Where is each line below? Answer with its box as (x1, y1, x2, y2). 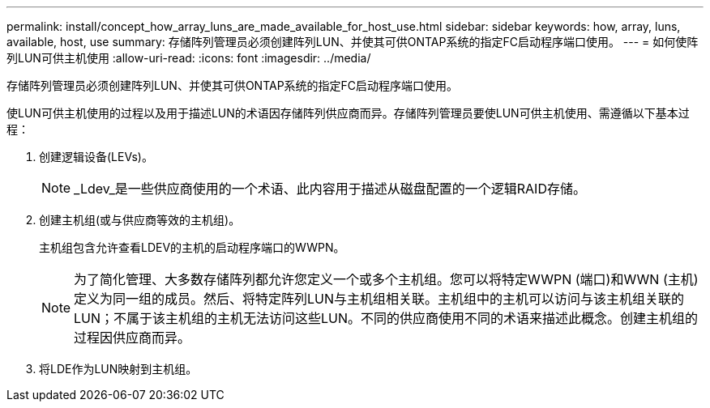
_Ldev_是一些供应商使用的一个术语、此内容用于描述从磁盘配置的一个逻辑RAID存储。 (74, 181, 586, 197)
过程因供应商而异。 (74, 329, 191, 346)
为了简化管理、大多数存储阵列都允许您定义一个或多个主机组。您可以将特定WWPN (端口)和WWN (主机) (74, 271, 699, 287)
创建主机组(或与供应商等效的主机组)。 (39, 213, 241, 227)
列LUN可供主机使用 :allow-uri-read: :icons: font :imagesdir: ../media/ (6, 51, 371, 65)
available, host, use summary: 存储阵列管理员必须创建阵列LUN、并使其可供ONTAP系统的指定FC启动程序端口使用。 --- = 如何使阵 (6, 35, 699, 49)
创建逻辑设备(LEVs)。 (39, 150, 153, 164)
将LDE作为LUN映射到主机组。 (39, 362, 198, 376)
